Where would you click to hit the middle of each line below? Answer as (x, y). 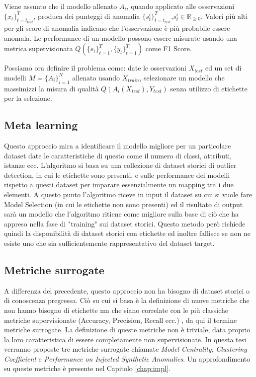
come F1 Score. (169, 48)
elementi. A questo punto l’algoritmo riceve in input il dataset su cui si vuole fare (128, 194)
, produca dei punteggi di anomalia (87, 16)
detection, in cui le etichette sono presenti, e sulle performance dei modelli (117, 175)
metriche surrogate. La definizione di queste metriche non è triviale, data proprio (127, 330)
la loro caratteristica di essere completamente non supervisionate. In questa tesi (125, 339)
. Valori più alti (224, 16)
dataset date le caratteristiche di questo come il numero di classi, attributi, (118, 155)
